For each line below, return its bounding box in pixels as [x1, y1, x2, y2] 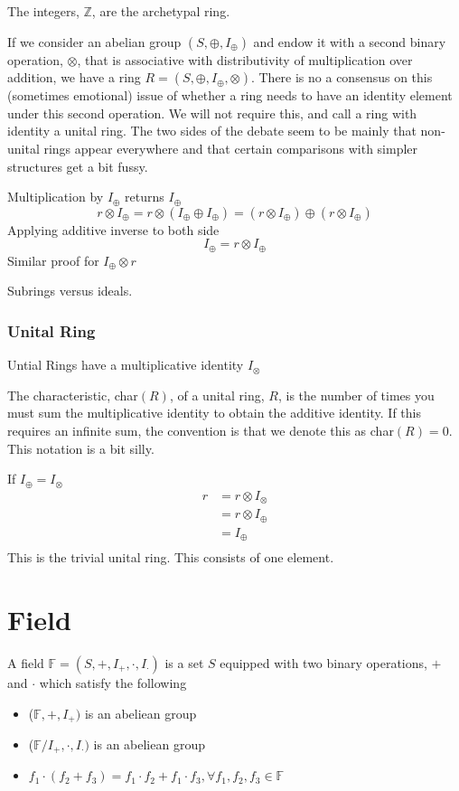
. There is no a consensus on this [250, 68, 433, 87]
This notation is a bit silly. [7, 438, 155, 457]
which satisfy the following [39, 673, 187, 692]
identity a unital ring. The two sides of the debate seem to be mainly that [7, 121, 417, 140]
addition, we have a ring [7, 68, 141, 87]
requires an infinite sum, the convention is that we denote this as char [7, 420, 394, 439]
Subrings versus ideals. [7, 281, 133, 300]
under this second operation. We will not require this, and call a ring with [7, 103, 417, 122]
